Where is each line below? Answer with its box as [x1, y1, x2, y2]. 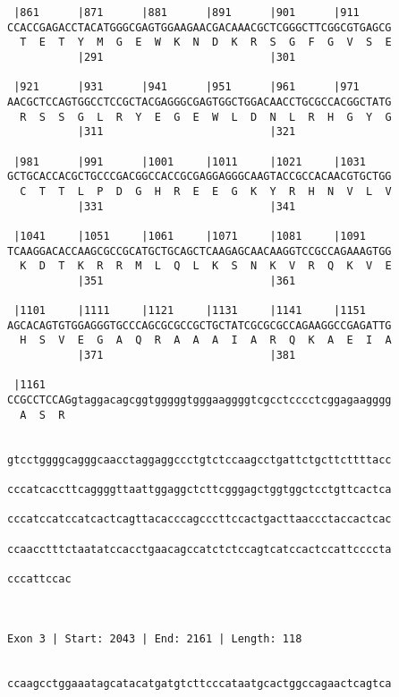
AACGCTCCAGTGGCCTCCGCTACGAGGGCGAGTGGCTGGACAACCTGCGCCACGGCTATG [7, 95, 392, 108]
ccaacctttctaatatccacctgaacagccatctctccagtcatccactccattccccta [7, 542, 392, 556]
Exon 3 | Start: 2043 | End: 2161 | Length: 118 [7, 632, 302, 645]
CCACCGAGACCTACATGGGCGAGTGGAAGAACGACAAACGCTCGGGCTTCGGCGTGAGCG [7, 21, 392, 34]
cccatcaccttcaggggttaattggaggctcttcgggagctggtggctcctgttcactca [7, 483, 392, 496]
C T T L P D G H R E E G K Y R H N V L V [20, 184, 392, 198]
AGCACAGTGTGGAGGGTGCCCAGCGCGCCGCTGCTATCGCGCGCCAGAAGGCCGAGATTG [7, 319, 392, 332]
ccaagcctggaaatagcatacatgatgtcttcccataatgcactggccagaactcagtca [7, 676, 392, 690]
